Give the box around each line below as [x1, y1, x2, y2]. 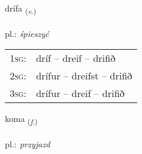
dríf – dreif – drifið [36, 51, 116, 65]
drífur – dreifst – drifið [36, 69, 132, 83]
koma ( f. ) [5, 112, 38, 127]
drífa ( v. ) [5, 2, 37, 16]
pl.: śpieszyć [5, 27, 49, 39]
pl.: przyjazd [5, 138, 51, 150]
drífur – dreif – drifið [36, 86, 125, 101]
